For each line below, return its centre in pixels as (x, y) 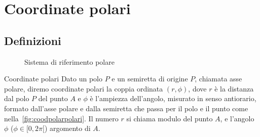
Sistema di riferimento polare (69, 61)
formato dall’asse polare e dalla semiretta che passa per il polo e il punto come (126, 108)
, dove (197, 88)
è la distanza (234, 88)
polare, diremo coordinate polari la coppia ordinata (84, 88)
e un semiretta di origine (150, 79)
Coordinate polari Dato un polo (53, 79)
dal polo (17, 98)
